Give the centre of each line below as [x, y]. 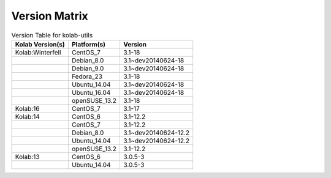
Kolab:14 [27, 116]
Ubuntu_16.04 [91, 92]
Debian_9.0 [88, 69]
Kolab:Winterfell [38, 52]
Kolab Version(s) [40, 44]
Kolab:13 [27, 157]
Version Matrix [50, 16]
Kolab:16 [27, 108]
